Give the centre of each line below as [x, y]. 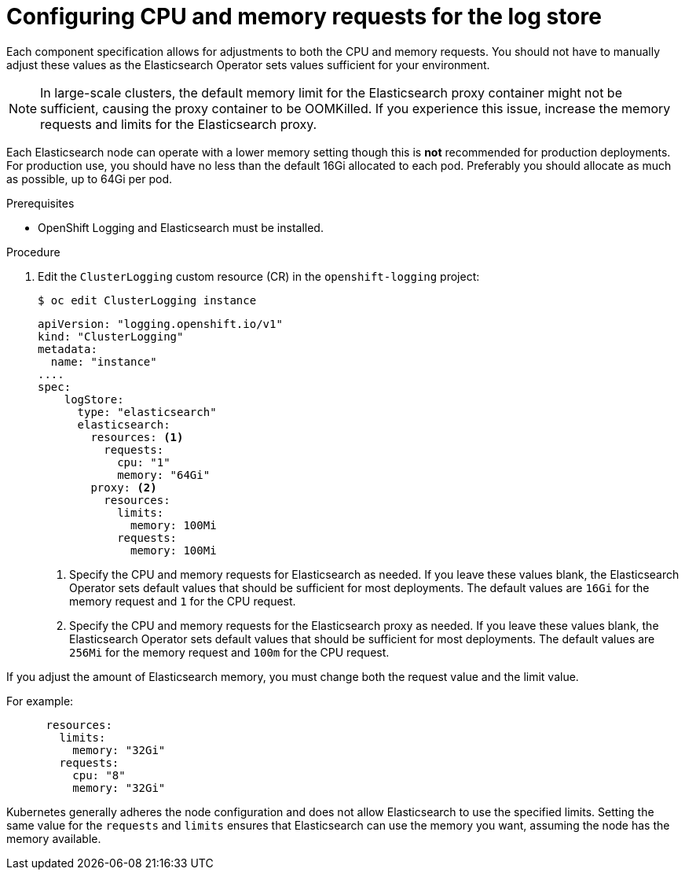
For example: [40, 701]
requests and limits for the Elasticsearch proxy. [179, 124]
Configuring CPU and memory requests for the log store [304, 17]
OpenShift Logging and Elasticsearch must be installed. [181, 227]
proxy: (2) [124, 487]
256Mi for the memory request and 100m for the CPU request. [229, 652]
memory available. [54, 838]
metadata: [68, 349]
